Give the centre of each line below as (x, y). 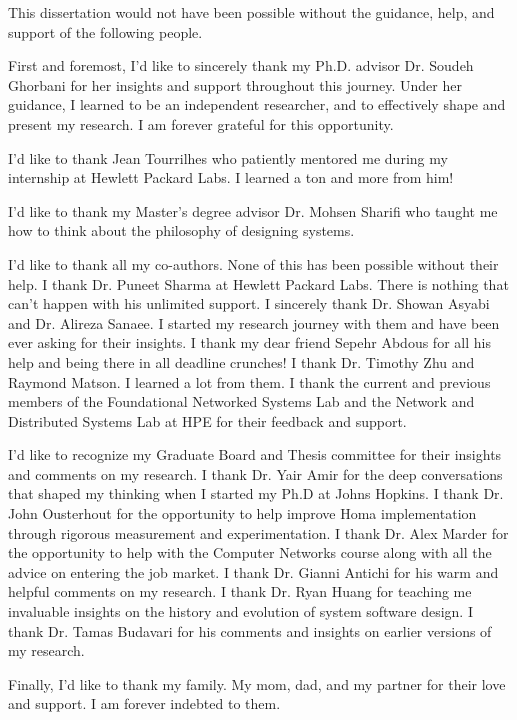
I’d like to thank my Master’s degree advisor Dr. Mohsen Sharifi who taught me (253, 210)
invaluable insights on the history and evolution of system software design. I (240, 611)
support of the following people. (105, 31)
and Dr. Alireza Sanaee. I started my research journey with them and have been (254, 322)
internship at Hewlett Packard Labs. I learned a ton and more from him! (231, 177)
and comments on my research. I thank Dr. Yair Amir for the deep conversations (255, 473)
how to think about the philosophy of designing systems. (181, 230)
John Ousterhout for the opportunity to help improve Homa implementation (242, 513)
